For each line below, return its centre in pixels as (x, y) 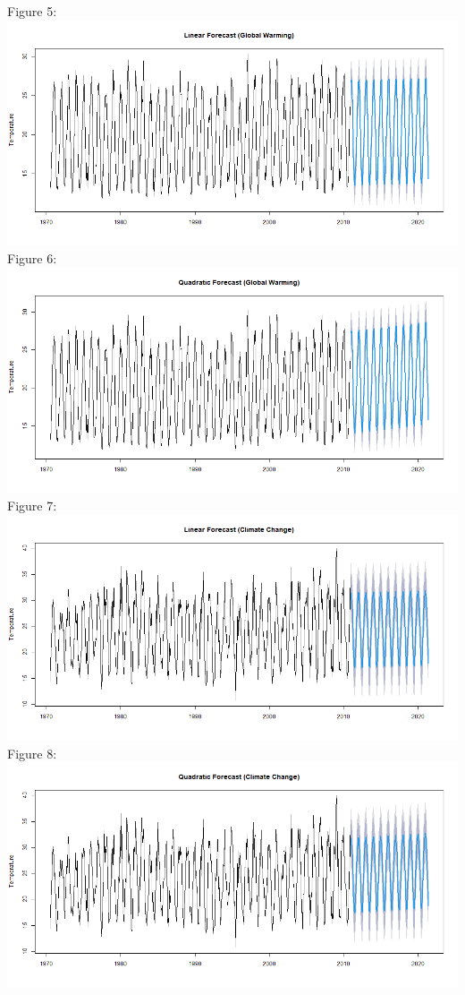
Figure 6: (32, 258)
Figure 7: (32, 506)
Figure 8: (32, 753)
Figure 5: (32, 11)
